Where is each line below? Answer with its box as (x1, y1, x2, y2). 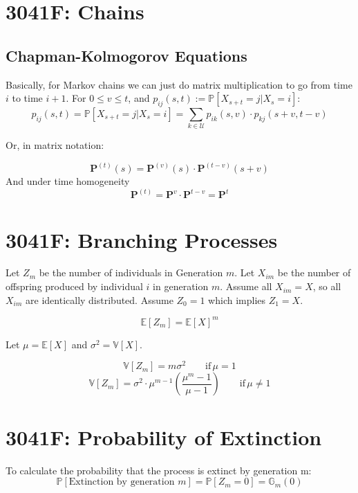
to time (12, 91, 43, 105)
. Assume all (220, 279, 272, 294)
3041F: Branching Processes (6, 225, 278, 253)
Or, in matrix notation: (6, 138, 104, 152)
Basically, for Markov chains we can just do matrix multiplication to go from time (6, 77, 352, 91)
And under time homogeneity (6, 174, 130, 188)
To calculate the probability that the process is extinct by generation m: (6, 463, 312, 477)
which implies (208, 292, 266, 307)
